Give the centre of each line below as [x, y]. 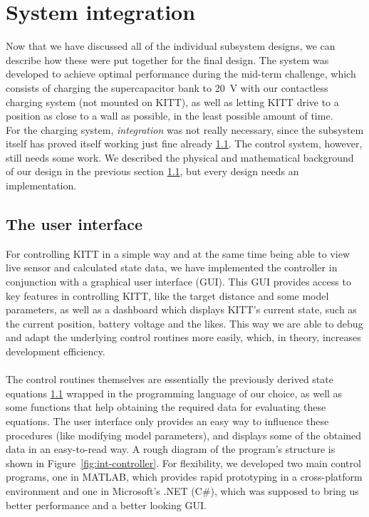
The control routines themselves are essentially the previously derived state [170, 379]
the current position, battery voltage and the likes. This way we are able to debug [184, 323]
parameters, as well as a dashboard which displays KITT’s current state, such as [181, 309]
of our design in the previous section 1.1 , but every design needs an [152, 171]
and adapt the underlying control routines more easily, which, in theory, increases [183, 337]
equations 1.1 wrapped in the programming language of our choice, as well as [174, 393]
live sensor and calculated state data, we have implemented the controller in [172, 267]
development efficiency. [56, 351]
